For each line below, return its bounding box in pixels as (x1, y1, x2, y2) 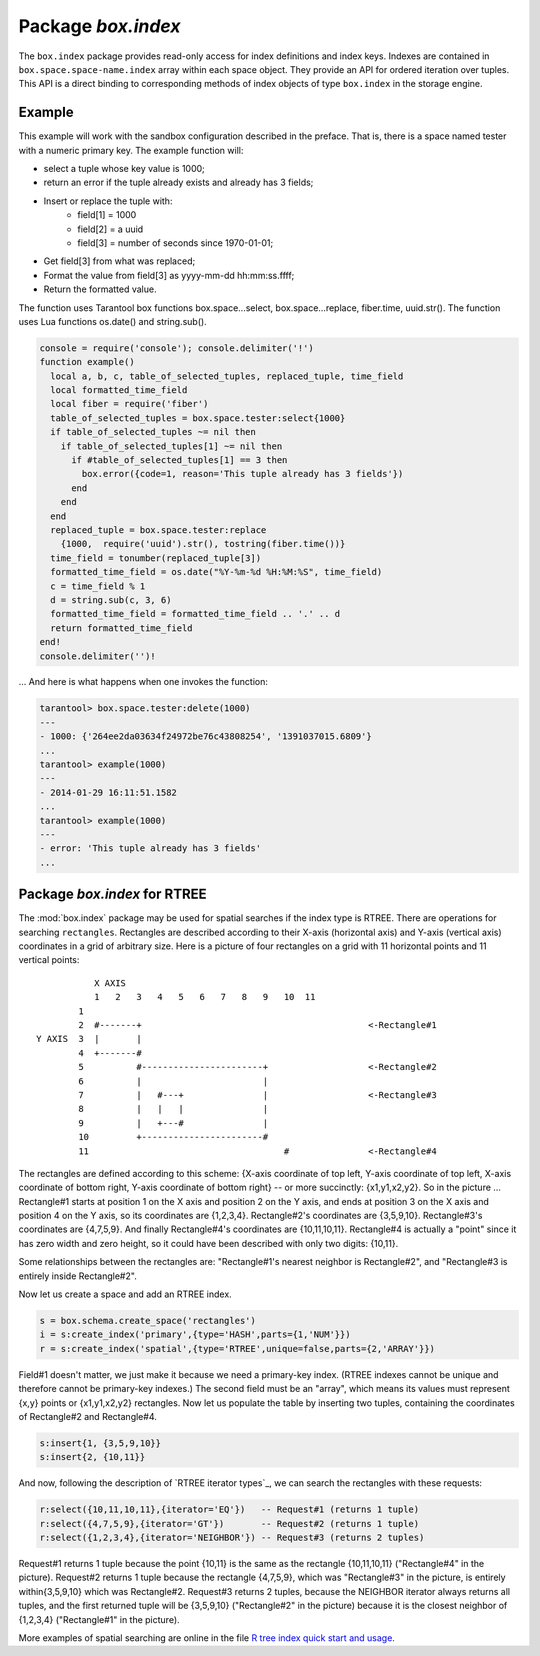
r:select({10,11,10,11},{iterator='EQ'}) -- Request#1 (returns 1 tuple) (39, 1504, 420, 1515)
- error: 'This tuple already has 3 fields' (39, 843, 262, 854)
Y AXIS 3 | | (36, 1033, 142, 1045)
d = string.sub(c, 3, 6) (50, 594, 172, 605)
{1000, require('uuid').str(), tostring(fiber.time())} (60, 538, 346, 550)
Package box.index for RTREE (18, 886, 207, 903)
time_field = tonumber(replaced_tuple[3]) (50, 552, 262, 564)
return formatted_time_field (50, 622, 194, 634)
